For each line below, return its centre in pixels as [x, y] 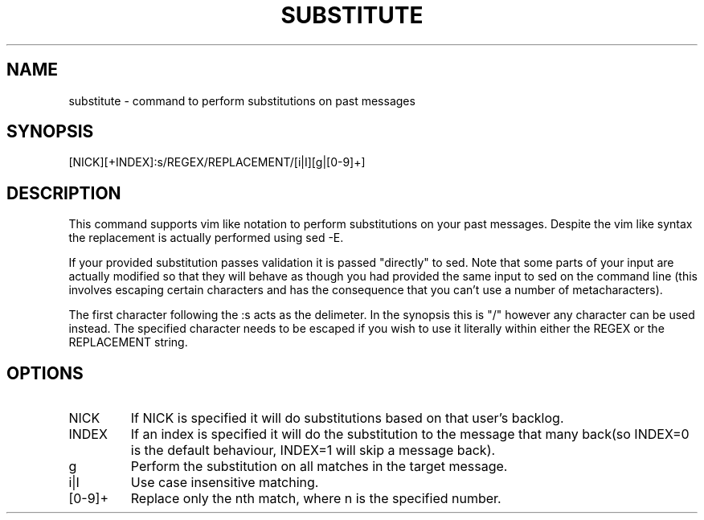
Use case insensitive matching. [225, 483]
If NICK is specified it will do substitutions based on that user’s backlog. [347, 418]
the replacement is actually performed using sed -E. [206, 238]
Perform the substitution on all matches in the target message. [319, 467]
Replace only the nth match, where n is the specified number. [316, 499]
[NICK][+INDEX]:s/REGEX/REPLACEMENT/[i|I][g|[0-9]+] [217, 162]
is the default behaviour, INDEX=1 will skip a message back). [313, 450]
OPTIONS [45, 373]
